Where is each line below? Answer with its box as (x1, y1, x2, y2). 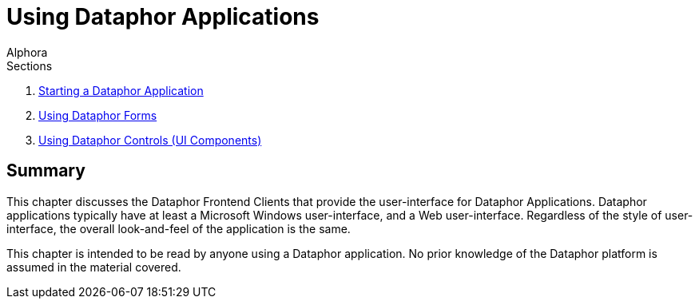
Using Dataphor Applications (6, 3, 320, 30)
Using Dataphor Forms (38, 108, 157, 122)
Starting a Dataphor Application (38, 83, 204, 97)
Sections (6, 58, 53, 73)
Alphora (6, 45, 48, 59)
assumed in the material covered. (6, 259, 181, 274)
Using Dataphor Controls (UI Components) (38, 133, 262, 147)
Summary (6, 160, 85, 181)
